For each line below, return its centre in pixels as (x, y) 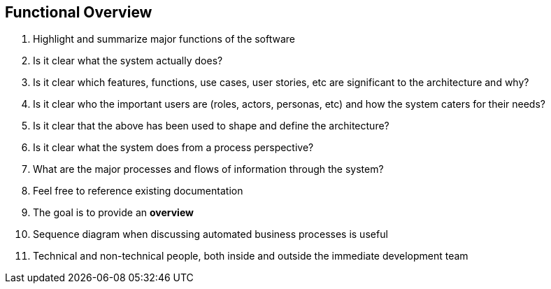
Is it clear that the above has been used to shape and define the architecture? (211, 126)
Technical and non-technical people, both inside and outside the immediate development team (251, 256)
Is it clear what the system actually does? (128, 61)
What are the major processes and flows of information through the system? (208, 169)
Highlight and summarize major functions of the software (164, 39)
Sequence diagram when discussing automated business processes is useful (210, 234)
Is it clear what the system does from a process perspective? (173, 148)
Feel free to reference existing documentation (138, 191)
